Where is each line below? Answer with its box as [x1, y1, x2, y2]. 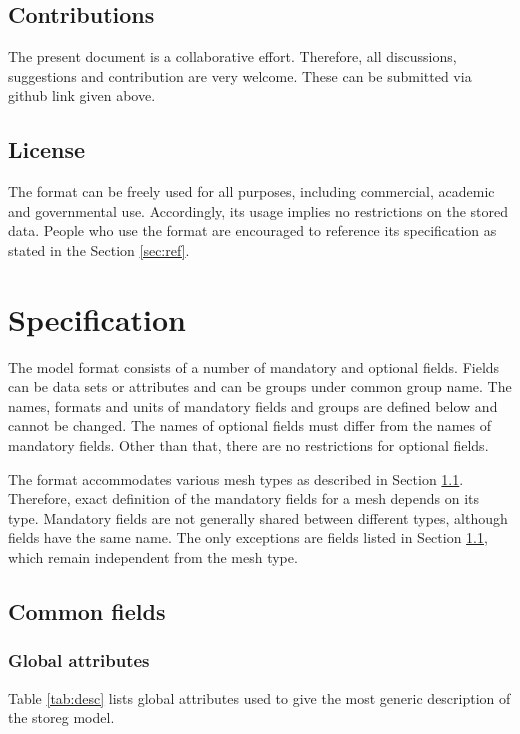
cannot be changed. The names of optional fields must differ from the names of [8, 415, 491, 436]
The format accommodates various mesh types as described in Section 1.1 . [8, 468, 464, 489]
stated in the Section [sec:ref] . [8, 239, 190, 260]
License [8, 134, 86, 165]
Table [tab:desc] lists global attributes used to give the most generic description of [8, 687, 511, 708]
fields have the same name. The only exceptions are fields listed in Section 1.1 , [8, 527, 488, 548]
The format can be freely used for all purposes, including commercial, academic [8, 181, 495, 202]
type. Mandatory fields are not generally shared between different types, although [8, 507, 508, 528]
